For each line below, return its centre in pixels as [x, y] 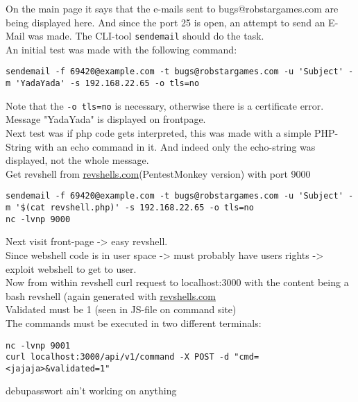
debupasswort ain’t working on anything [91, 391]
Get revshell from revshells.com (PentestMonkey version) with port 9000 [158, 173]
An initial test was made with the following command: [121, 49]
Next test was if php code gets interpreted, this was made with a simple [159, 133]
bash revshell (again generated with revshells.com [111, 295]
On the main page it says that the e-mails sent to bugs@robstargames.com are [172, 8]
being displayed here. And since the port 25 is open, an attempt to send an [165, 22]
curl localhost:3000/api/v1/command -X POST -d [118, 357]
